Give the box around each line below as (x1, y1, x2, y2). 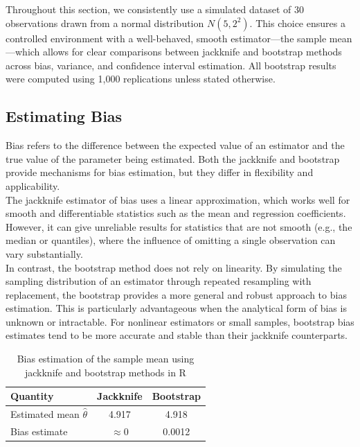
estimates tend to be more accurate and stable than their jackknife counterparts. (6, 328, 348, 342)
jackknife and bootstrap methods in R (24, 365, 186, 379)
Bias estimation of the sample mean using (17, 351, 195, 366)
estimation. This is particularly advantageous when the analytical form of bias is (6, 301, 347, 315)
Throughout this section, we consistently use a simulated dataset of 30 (6, 2, 305, 16)
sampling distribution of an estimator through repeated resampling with (6, 274, 312, 288)
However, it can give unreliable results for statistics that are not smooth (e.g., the (6, 219, 352, 234)
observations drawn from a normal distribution (6, 15, 204, 30)
